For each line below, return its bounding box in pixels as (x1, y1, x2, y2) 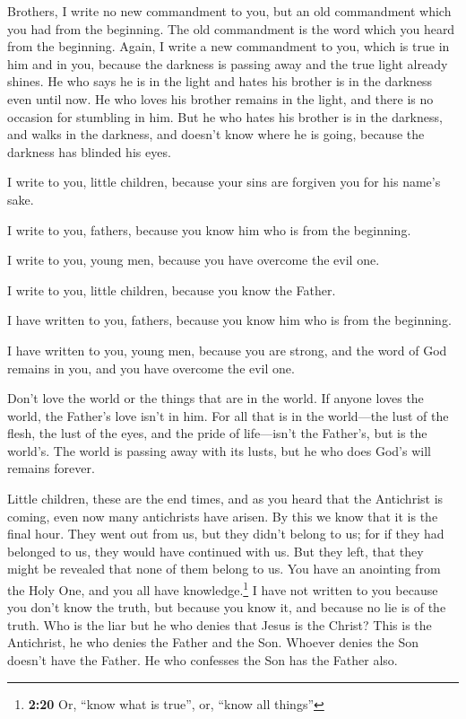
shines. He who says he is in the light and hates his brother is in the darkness (7, 72, 433, 91)
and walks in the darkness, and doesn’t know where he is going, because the (7, 125, 425, 144)
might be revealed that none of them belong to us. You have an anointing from (7, 559, 441, 578)
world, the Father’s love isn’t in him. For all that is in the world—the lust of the (7, 406, 449, 425)
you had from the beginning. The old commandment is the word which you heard (7, 19, 455, 38)
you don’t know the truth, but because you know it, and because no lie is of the (7, 598, 446, 617)
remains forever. (7, 459, 95, 478)
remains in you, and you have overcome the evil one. (7, 358, 295, 377)
